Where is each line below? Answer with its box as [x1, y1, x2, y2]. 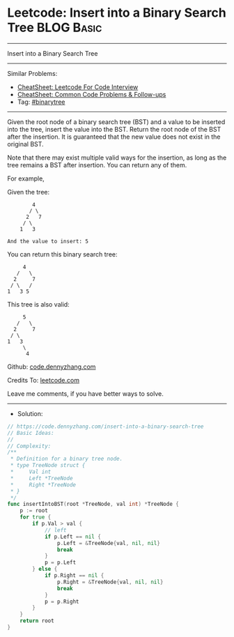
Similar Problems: [7, 69, 58, 77]
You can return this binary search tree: [7, 250, 118, 259]
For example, [7, 174, 45, 183]
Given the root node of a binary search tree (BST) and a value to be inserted [7, 117, 226, 126]
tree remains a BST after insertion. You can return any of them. [7, 160, 187, 169]
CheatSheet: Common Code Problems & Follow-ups [17, 90, 166, 98]
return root [19, 617, 54, 624]
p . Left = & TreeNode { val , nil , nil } [56, 539, 160, 546]
